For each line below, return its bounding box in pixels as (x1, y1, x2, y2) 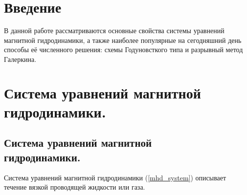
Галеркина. (4, 54, 37, 64)
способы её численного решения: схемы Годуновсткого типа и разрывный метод (4, 44, 243, 55)
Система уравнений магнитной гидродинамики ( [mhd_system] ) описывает (4, 172, 226, 182)
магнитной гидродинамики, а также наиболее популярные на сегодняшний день (4, 35, 242, 45)
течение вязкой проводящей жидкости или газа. (4, 182, 145, 192)
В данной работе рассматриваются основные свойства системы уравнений (4, 25, 225, 36)
